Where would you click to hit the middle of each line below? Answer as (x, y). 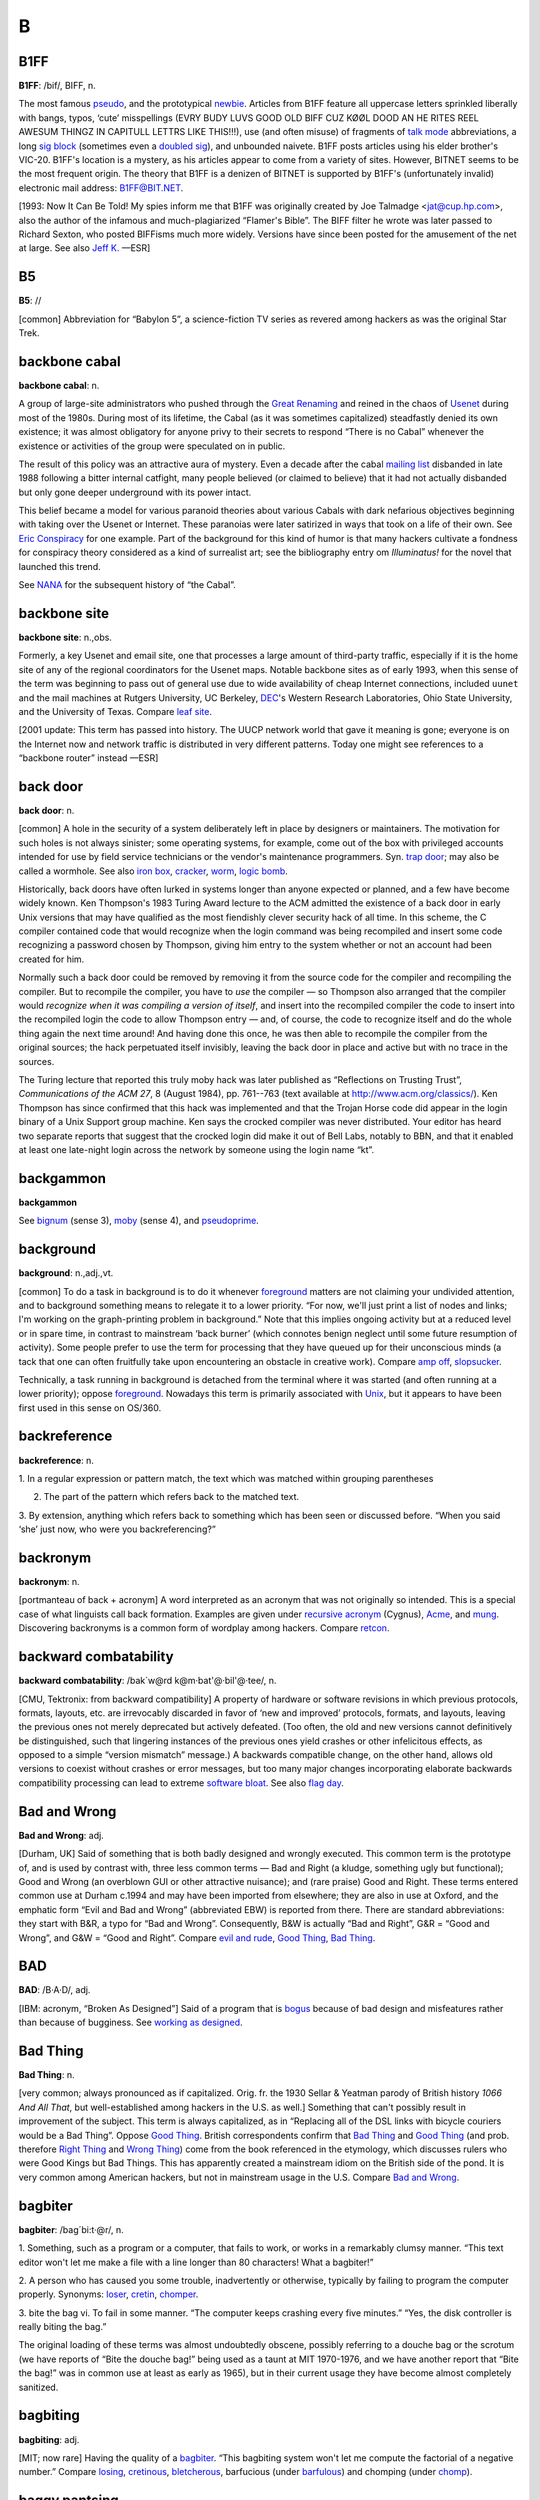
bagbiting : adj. (49, 2439)
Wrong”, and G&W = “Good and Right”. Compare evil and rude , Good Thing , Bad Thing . (197, 1937)
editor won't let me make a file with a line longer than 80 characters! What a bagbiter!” (196, 2262)
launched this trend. (59, 566)
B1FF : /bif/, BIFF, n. (57, 86)
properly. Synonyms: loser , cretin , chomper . (108, 2294)
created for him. (51, 959)
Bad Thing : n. (46, 2075)
